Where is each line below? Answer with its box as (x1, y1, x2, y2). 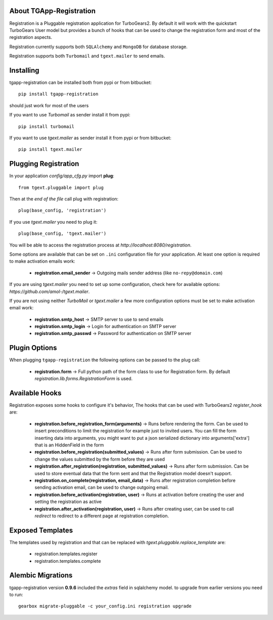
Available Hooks (9, 389, 62, 397)
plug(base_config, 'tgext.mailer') (18, 231, 107, 236)
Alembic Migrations (9, 571, 73, 580)
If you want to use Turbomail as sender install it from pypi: (9, 112, 131, 118)
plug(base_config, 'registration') (18, 208, 107, 214)
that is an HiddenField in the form (34, 442, 104, 448)
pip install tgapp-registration (18, 91, 99, 97)
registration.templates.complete (34, 558, 101, 564)
